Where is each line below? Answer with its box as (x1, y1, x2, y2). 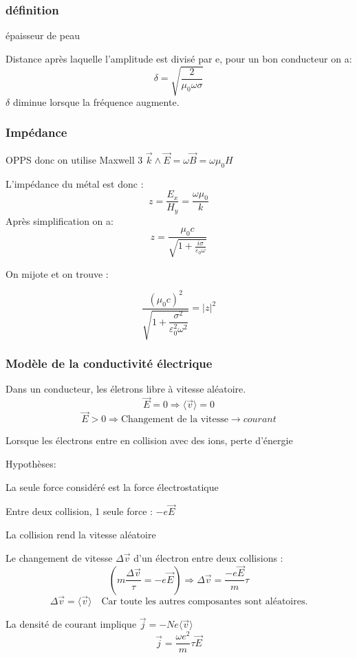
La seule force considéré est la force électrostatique (6, 479, 219, 494)
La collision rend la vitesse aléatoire (6, 527, 156, 542)
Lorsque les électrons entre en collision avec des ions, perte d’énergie (6, 433, 293, 448)
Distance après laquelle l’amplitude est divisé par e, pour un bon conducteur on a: (6, 51, 352, 65)
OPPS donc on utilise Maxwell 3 (6, 152, 143, 166)
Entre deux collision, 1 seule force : (6, 504, 153, 518)
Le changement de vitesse (6, 550, 113, 564)
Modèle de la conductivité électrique (6, 355, 213, 372)
